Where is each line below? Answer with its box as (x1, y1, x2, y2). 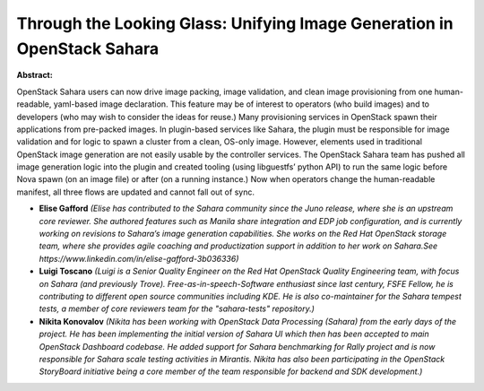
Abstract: (16, 70, 53, 81)
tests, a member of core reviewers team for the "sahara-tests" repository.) (39, 303, 315, 314)
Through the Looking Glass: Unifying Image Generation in (16, 13, 454, 33)
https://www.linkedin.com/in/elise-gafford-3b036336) (39, 253, 239, 264)
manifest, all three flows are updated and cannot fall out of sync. (16, 187, 255, 197)
